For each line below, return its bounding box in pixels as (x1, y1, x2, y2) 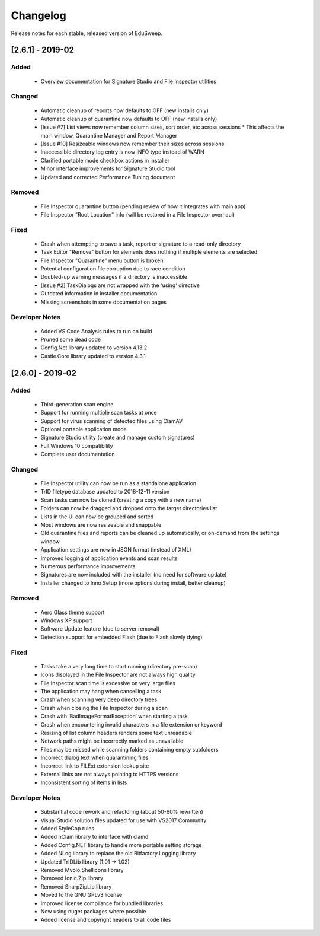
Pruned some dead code (40, 336, 101, 343)
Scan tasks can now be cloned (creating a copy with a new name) (40, 496, 201, 504)
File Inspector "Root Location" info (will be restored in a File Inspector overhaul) (40, 211, 235, 218)
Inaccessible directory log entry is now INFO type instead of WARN (40, 148, 204, 155)
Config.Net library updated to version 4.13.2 (40, 344, 148, 351)
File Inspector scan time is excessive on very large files (40, 679, 176, 686)
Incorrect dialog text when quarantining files (40, 754, 149, 762)
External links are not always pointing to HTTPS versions (40, 771, 179, 778)
